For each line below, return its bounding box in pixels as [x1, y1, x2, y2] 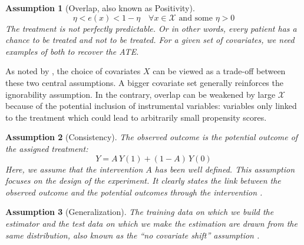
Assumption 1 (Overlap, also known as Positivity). [5, 2, 195, 14]
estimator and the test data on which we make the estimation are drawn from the [5, 217, 298, 229]
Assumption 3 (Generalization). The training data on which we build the [5, 206, 274, 218]
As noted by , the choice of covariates [5, 65, 141, 77]
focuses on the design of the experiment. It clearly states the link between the [5, 174, 281, 187]
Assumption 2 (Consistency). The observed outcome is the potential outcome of [5, 131, 298, 143]
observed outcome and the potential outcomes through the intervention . [5, 186, 263, 198]
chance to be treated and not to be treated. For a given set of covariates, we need [5, 34, 295, 46]
